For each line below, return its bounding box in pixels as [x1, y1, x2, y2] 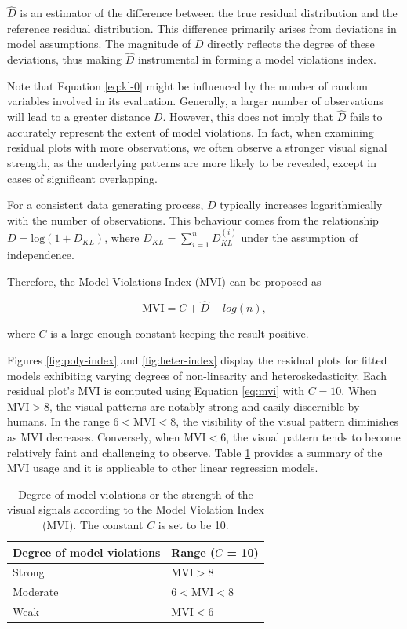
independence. [7, 246, 74, 262]
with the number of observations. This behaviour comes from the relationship [7, 211, 379, 228]
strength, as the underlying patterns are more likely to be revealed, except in [7, 155, 377, 170]
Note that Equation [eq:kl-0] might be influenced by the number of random [7, 77, 368, 93]
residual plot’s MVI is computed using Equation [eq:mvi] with [7, 382, 304, 399]
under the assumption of [241, 229, 358, 246]
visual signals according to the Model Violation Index [7, 501, 264, 517]
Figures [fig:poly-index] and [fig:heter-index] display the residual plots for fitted [7, 351, 387, 368]
